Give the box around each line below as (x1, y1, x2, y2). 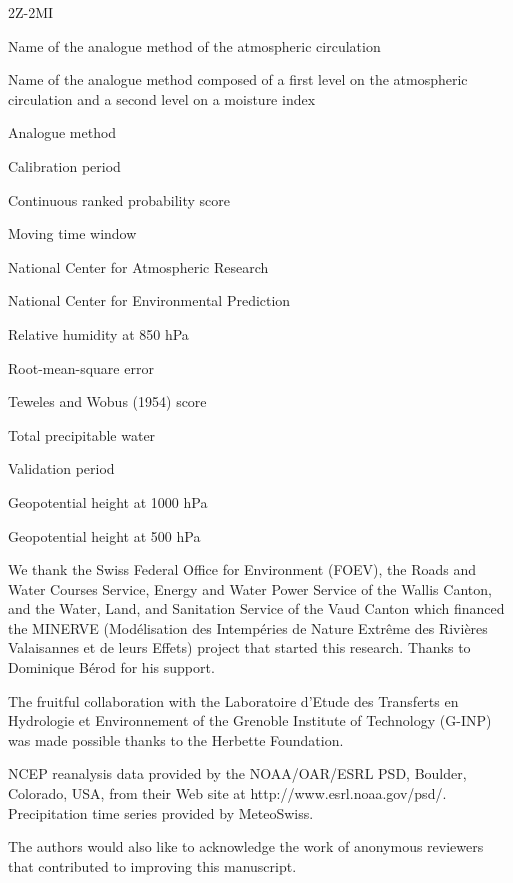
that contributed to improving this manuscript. (8, 855, 297, 876)
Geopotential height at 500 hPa (8, 525, 201, 546)
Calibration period (8, 155, 121, 176)
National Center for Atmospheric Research (8, 256, 269, 277)
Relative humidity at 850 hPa (8, 323, 189, 344)
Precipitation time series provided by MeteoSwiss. (8, 802, 314, 823)
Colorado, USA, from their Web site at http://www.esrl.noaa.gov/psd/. (8, 783, 447, 804)
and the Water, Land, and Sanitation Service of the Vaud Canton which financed (8, 598, 505, 619)
